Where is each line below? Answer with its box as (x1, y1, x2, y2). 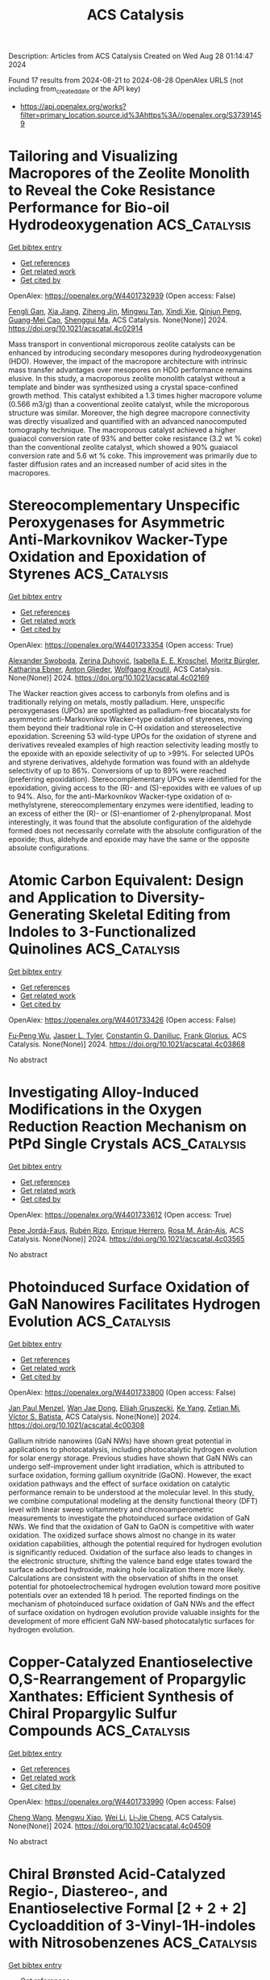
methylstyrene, (8, 799, 59, 809)
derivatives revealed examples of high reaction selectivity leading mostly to (8, 740, 259, 749)
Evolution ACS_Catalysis (8, 1312, 171, 1330)
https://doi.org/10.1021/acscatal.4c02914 (8, 323, 143, 333)
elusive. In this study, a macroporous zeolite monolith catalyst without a (8, 373, 246, 383)
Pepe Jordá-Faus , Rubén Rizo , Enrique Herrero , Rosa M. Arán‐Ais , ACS (8, 1225, 244, 1235)
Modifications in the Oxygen (8, 1100, 202, 1118)
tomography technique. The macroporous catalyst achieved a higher (8, 425, 236, 434)
